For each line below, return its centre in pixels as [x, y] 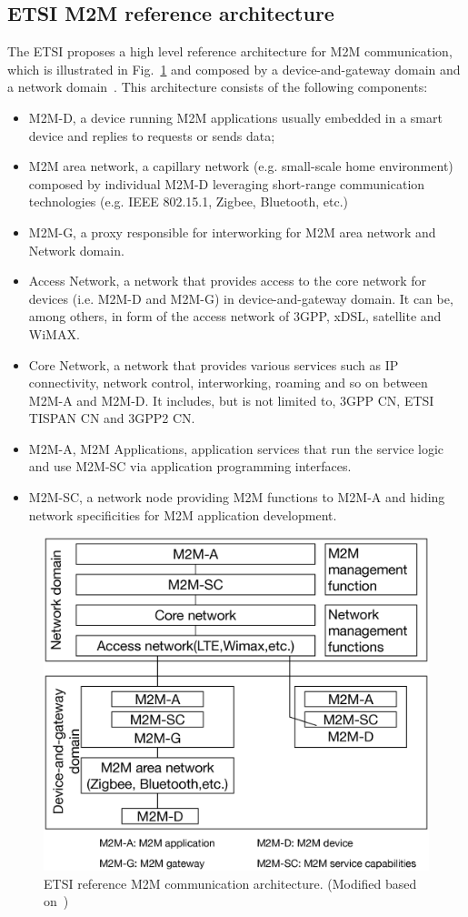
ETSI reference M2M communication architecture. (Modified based [230, 883]
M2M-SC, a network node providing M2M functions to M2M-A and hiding [237, 497]
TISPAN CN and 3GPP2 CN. [112, 418]
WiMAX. [54, 333]
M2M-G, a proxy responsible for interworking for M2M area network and [232, 232]
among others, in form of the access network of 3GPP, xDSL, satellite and [235, 316]
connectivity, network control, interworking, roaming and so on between [228, 383]
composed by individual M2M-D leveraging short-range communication [227, 183]
